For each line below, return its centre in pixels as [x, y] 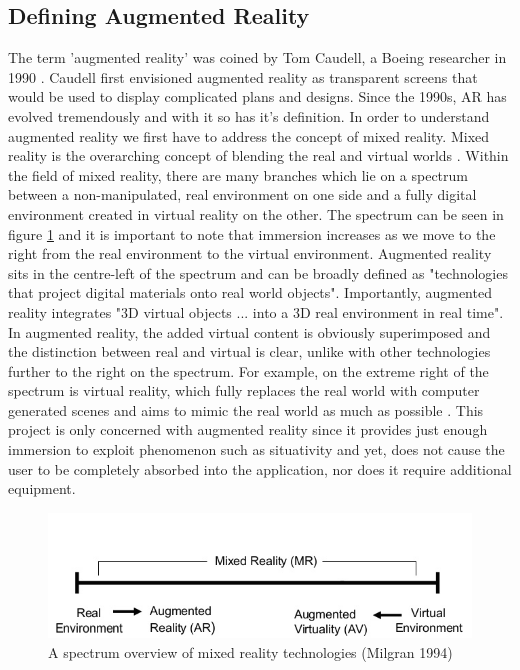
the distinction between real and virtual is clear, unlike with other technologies [249, 351]
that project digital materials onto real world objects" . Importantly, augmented [250, 292]
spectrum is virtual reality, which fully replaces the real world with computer [244, 390]
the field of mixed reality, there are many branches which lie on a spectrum [238, 174]
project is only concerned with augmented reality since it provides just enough [248, 429]
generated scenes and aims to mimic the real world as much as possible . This [246, 409]
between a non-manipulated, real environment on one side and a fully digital [242, 194]
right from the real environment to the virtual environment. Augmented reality [250, 253]
